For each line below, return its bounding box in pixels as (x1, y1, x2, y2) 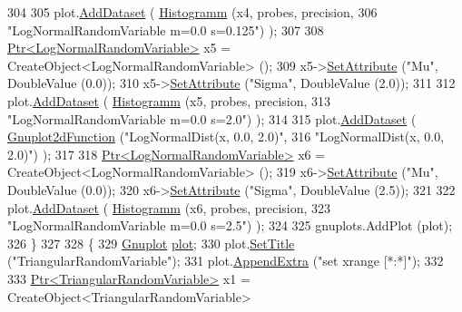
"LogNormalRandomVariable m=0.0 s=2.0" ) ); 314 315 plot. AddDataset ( (7, 109, 417, 128)
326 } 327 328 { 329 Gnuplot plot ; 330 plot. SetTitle (7, 233, 295, 252)
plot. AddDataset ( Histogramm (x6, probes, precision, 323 (7, 198, 331, 217)
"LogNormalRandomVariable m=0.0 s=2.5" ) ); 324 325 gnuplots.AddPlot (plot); (7, 216, 453, 235)
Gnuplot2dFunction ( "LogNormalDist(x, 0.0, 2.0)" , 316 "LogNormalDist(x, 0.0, (7, 127, 445, 146)
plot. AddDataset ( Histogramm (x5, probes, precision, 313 (7, 91, 331, 110)
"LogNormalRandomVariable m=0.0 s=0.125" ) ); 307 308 (7, 20, 324, 39)
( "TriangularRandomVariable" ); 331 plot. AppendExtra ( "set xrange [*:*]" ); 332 (7, 251, 444, 270)
